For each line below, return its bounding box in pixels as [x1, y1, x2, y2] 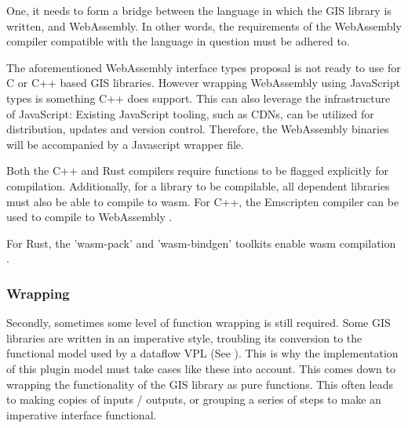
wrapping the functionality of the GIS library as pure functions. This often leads [6, 375, 393, 392]
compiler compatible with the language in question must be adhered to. [6, 33, 350, 49]
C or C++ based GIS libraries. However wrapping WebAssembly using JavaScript [6, 74, 401, 91]
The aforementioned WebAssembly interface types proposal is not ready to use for [6, 59, 401, 75]
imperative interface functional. [6, 406, 157, 423]
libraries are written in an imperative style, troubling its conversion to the [6, 329, 362, 346]
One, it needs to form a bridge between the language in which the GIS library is [6, 2, 392, 18]
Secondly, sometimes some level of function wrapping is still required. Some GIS [6, 314, 391, 331]
